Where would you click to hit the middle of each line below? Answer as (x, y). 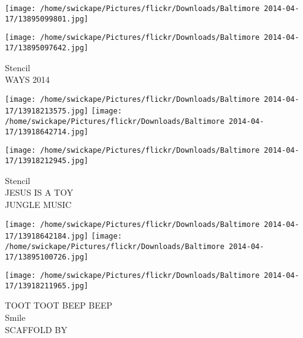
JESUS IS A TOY (39, 192)
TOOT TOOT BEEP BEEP (59, 305)
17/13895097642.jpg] (47, 48)
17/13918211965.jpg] (47, 286)
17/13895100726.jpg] (47, 257)
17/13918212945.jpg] (47, 161)
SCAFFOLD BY (36, 329)
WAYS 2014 (28, 79)
